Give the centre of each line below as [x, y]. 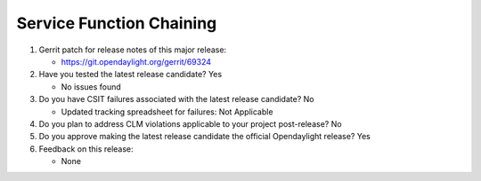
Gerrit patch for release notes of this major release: [133, 50]
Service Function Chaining [117, 23]
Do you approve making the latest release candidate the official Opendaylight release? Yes [205, 137]
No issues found [91, 87]
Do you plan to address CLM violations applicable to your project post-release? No [190, 123]
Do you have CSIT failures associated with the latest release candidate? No [176, 99]
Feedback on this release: [86, 149]
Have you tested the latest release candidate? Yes [130, 75]
